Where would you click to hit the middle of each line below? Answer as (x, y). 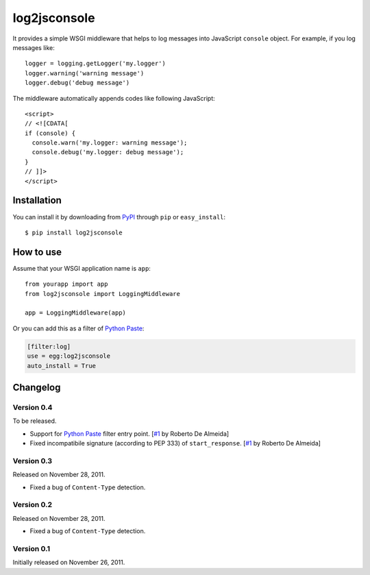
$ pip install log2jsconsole (74, 232)
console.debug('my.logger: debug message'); (108, 152)
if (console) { (50, 133)
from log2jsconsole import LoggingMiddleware (103, 294)
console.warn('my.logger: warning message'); (110, 143)
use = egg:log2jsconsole (69, 356)
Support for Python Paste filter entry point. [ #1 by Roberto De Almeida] (129, 433)
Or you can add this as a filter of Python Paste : (78, 328)
